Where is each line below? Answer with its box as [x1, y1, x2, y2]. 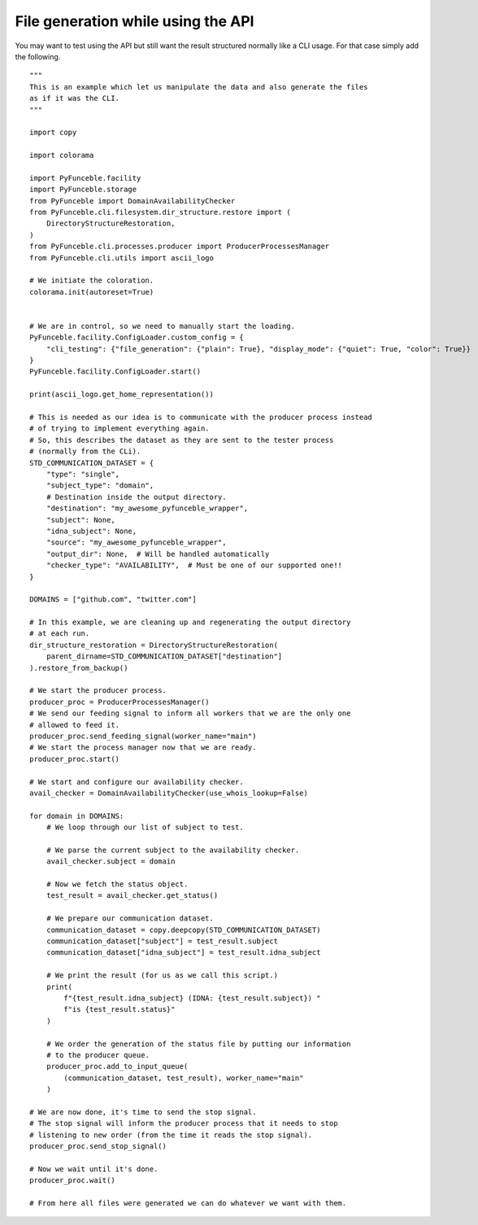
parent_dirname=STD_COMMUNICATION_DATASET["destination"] [46, 652, 283, 661]
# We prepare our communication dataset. [46, 914, 215, 923]
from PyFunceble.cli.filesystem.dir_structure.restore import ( [29, 208, 292, 217]
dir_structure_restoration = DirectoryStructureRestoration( [29, 640, 278, 650]
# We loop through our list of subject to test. [46, 823, 244, 832]
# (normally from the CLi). [29, 447, 141, 456]
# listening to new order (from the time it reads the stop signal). [29, 1130, 313, 1140]
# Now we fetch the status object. [46, 880, 189, 889]
